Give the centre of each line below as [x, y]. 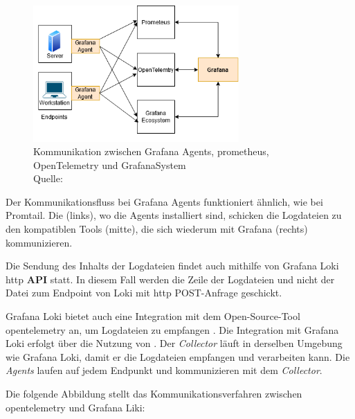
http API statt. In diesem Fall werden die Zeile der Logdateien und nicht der [170, 279]
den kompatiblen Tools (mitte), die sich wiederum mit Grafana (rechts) [157, 229]
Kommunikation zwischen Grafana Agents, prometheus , [151, 151]
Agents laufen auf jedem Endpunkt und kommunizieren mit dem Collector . [164, 370]
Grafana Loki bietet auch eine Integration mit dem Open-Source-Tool [153, 316]
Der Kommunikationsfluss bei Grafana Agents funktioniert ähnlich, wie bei [164, 201]
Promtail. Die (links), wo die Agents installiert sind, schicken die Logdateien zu [174, 215]
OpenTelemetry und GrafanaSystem [110, 164]
